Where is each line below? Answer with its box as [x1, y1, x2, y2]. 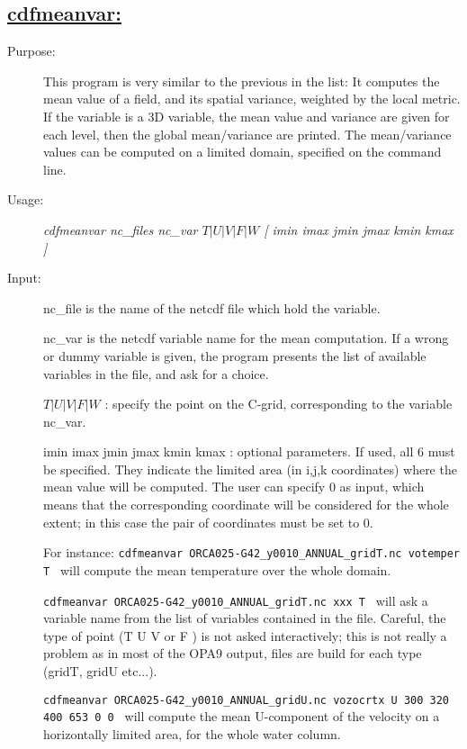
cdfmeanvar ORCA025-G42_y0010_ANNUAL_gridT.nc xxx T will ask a [43, 591, 428, 609]
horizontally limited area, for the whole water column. [43, 724, 341, 743]
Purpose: [7, 41, 56, 60]
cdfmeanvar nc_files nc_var [43, 220, 198, 239]
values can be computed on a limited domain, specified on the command [43, 142, 442, 161]
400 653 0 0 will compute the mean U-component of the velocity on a [43, 707, 440, 726]
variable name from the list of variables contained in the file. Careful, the [43, 609, 446, 627]
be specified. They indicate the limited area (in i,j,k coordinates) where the [43, 459, 457, 478]
